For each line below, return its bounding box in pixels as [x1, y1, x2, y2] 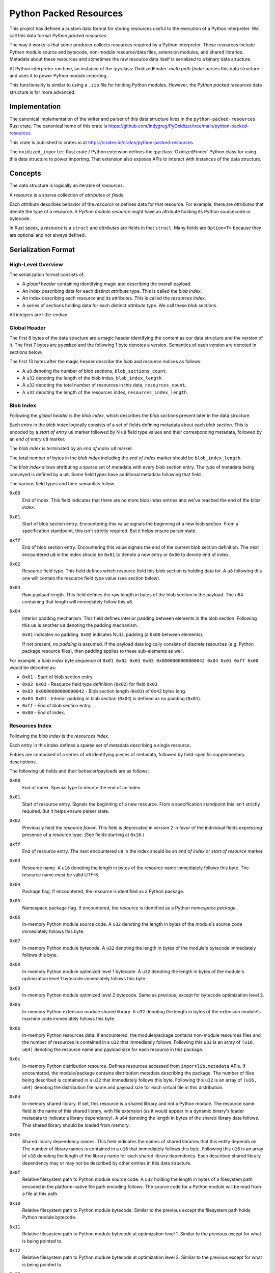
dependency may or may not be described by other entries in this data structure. [22, 1160, 192, 1166]
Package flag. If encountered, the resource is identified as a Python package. [22, 888, 184, 894]
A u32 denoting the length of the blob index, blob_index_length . [22, 375, 163, 381]
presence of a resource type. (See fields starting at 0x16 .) [22, 832, 145, 838]
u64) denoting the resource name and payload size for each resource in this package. [22, 1046, 204, 1053]
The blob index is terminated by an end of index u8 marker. [9, 446, 133, 452]
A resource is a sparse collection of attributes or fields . [9, 191, 125, 198]
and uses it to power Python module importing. [9, 72, 108, 78]
